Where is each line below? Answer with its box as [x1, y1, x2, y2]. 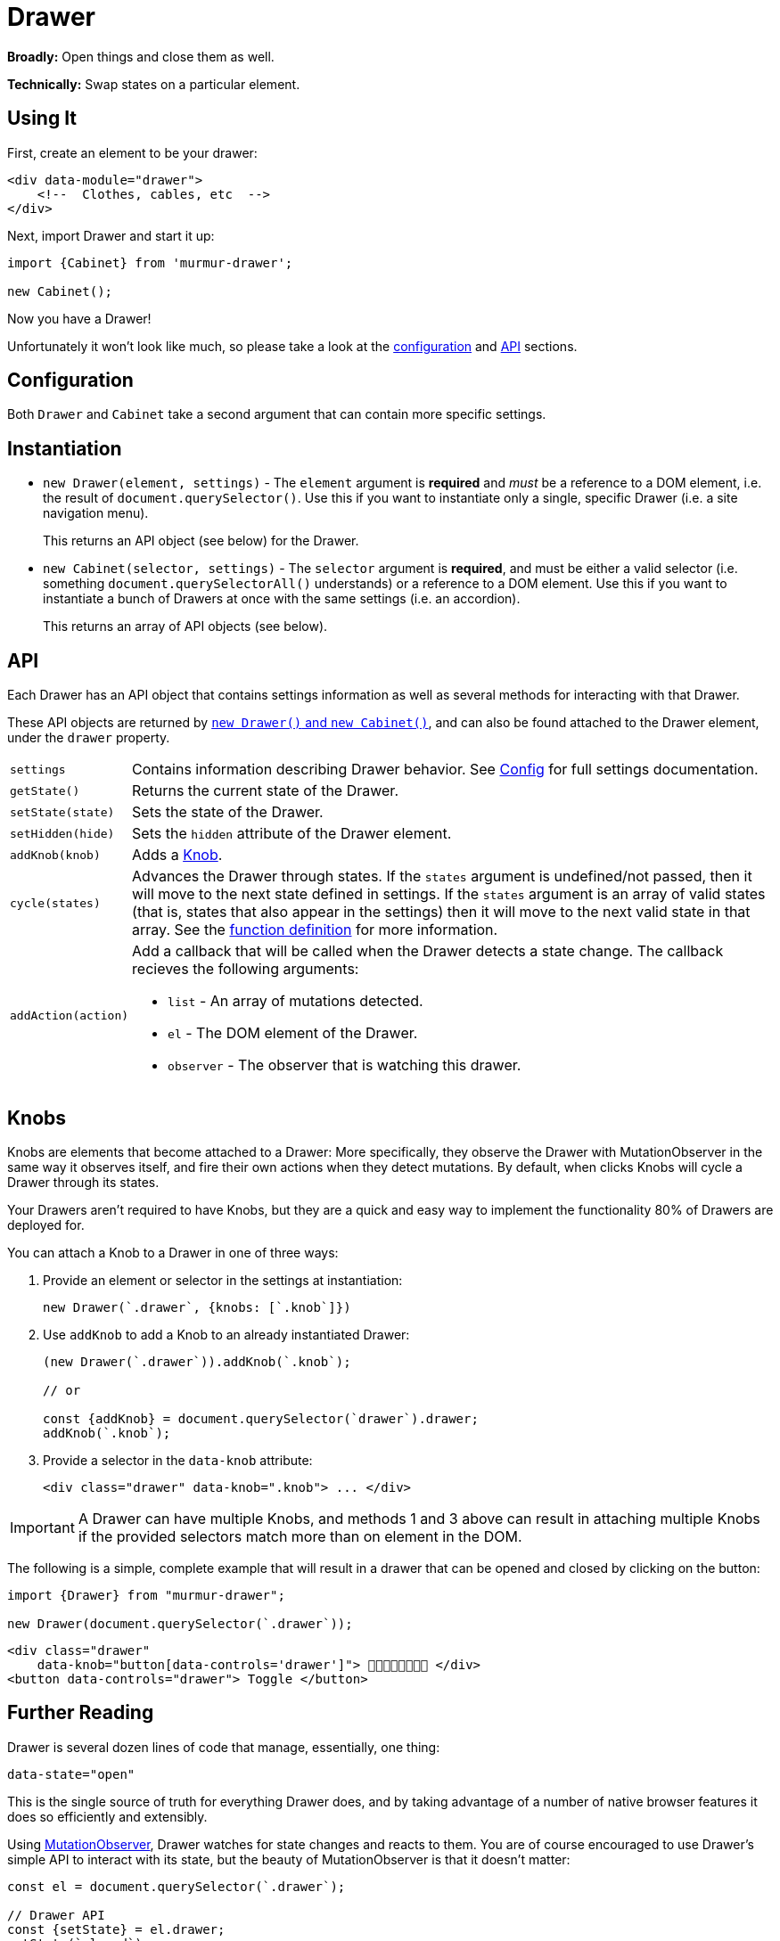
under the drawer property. [7, 730, 170, 746]
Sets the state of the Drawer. [132, 803, 324, 822]
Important [10, 1518, 75, 1536]
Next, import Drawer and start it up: [7, 227, 215, 243]
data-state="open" [7, 1766, 135, 1781]
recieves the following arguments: [132, 960, 359, 979]
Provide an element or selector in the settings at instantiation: [43, 1272, 403, 1288]
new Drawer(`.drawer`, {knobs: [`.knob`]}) [43, 1299, 351, 1314]
